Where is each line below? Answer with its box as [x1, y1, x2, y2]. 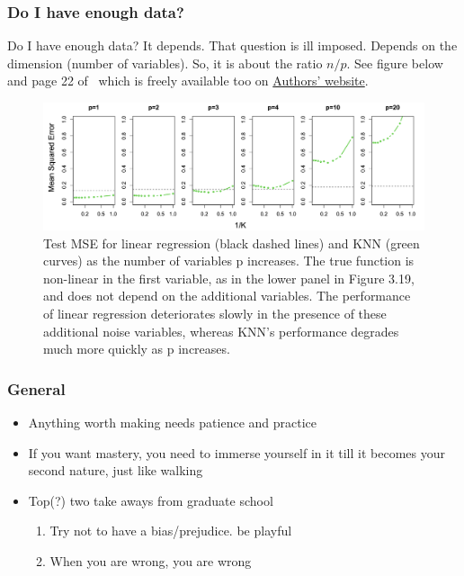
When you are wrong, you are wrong [49, 551, 252, 570]
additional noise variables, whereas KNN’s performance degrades [43, 321, 399, 340]
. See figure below [346, 53, 443, 72]
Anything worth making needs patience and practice [28, 412, 317, 431]
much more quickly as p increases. [43, 339, 230, 358]
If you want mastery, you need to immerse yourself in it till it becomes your [28, 443, 445, 462]
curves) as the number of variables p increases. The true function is [43, 251, 415, 270]
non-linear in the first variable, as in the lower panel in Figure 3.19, [43, 268, 415, 287]
